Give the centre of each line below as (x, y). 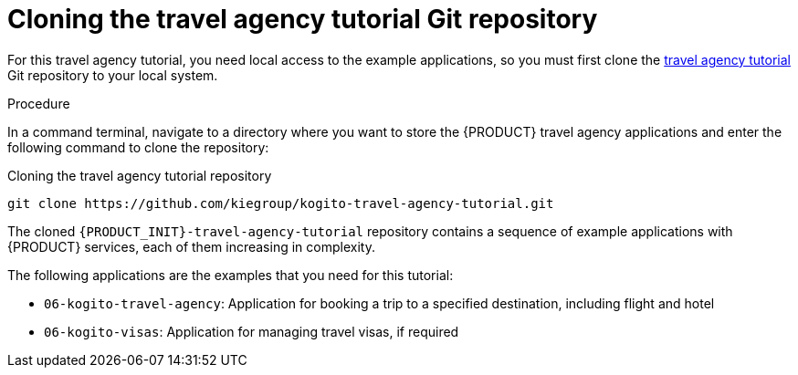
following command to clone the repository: (138, 147)
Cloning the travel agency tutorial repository (140, 175)
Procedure (39, 103)
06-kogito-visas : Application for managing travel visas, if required (252, 331)
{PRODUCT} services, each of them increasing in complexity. (191, 246)
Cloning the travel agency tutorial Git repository (303, 19)
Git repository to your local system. (113, 75)
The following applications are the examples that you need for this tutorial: (231, 275)
